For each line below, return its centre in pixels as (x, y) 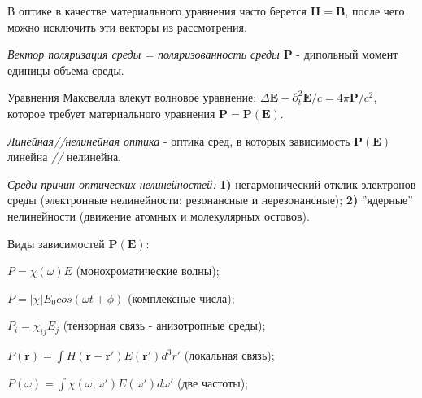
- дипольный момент (347, 54)
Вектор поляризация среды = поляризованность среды (144, 54)
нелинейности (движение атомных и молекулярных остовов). (159, 215)
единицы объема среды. (66, 70)
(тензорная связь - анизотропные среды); (164, 325)
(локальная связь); (229, 355)
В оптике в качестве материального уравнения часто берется (157, 11)
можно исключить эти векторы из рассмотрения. (127, 26)
